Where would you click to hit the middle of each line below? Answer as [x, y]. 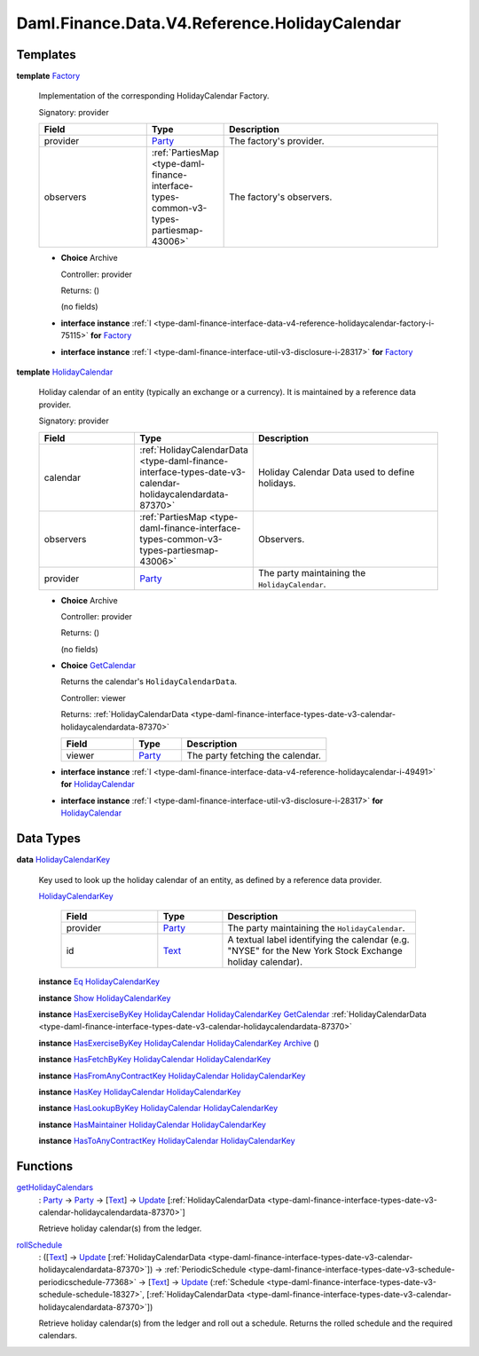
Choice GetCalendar [98, 666]
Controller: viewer [93, 698]
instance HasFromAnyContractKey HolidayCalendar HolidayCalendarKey [172, 1076]
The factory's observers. [281, 197]
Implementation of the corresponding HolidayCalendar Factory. [154, 96]
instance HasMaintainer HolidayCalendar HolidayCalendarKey [152, 1124]
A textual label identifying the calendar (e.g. [318, 940]
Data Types [49, 839]
